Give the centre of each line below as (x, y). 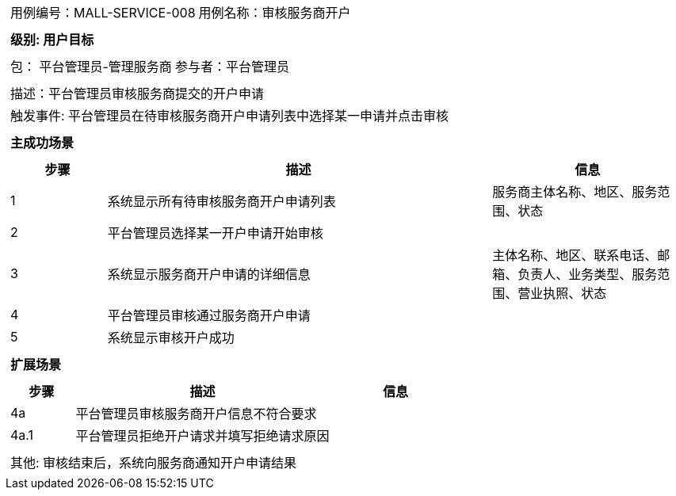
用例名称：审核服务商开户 (275, 13)
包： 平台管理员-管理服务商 (91, 67)
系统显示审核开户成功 (171, 338)
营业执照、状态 (562, 293)
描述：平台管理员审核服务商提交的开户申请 (137, 93)
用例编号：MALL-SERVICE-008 (103, 13)
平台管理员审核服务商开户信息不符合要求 (196, 414)
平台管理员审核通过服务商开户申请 (209, 315)
